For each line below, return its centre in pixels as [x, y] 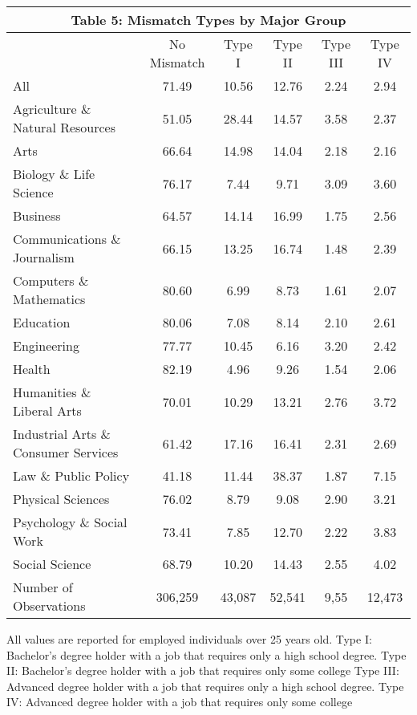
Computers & [51, 280]
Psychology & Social [70, 522]
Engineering [46, 345]
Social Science [52, 564]
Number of [43, 587]
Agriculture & [52, 109]
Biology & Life [54, 174]
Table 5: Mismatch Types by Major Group [208, 20]
